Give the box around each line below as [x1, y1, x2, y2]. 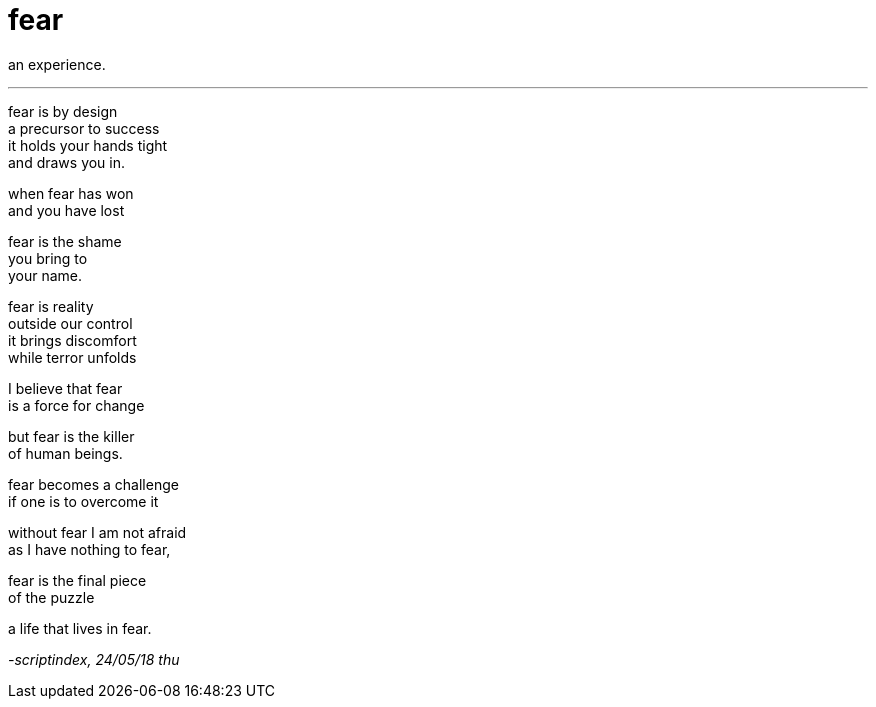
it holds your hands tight [8, 136, 168, 154]
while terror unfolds [8, 348, 137, 366]
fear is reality [8, 297, 94, 315]
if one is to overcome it [8, 492, 159, 510]
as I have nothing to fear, [8, 540, 171, 558]
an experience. [8, 55, 106, 73]
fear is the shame [8, 232, 122, 250]
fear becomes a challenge [8, 475, 179, 493]
